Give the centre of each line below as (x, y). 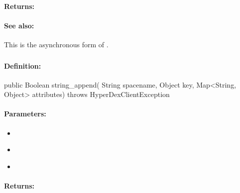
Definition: (23, 65)
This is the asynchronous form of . (56, 44)
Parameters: (25, 114)
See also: (19, 25)
